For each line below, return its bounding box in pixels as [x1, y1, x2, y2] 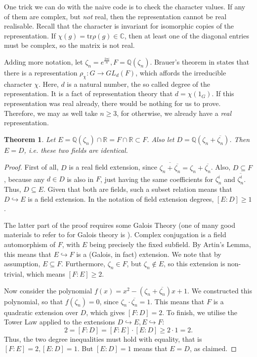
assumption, [4, 258, 41, 269]
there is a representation [4, 67, 78, 77]
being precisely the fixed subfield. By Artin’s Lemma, [89, 239, 251, 250]
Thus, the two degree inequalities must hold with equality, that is [4, 333, 202, 344]
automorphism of [4, 239, 55, 250]
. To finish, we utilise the [162, 307, 238, 317]
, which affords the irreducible [135, 67, 226, 77]
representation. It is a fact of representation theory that [4, 88, 173, 99]
